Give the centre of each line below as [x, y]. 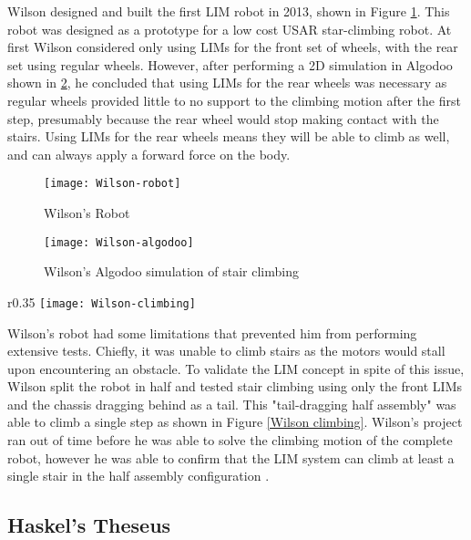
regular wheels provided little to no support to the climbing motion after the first [234, 100]
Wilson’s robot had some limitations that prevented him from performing [212, 332]
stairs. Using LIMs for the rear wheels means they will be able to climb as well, [229, 136]
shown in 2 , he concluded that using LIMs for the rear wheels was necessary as [227, 83]
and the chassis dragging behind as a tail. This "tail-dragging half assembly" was [232, 404]
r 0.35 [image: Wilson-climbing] [102, 301]
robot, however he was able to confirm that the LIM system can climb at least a [231, 457]
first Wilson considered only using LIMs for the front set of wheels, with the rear [233, 47]
